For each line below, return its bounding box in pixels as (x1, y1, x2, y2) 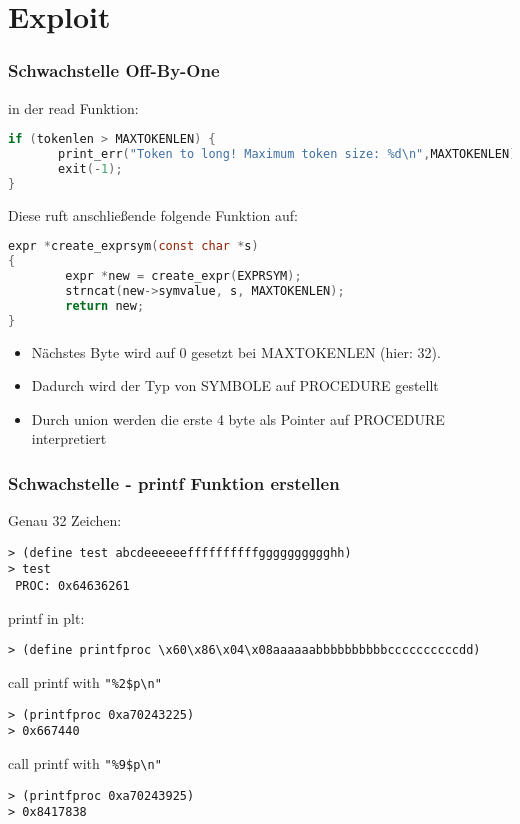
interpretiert (31, 428, 107, 449)
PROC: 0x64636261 (15, 579, 130, 594)
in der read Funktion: (8, 97, 139, 118)
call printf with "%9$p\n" (8, 752, 162, 773)
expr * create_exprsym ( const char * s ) (8, 239, 259, 254)
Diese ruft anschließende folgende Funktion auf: (8, 204, 298, 225)
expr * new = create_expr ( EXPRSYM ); (65, 269, 302, 284)
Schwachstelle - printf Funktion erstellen (8, 470, 340, 495)
